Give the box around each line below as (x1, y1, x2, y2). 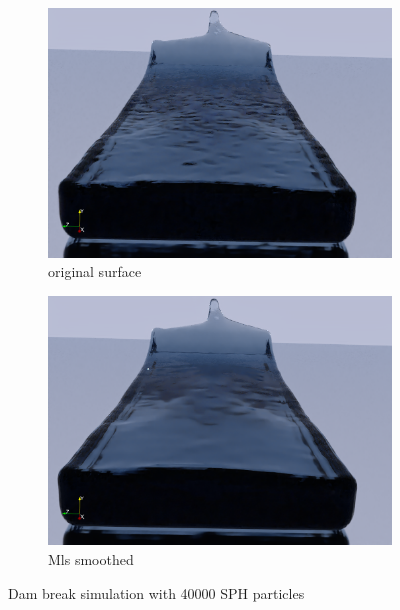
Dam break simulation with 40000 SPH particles (8, 582, 305, 603)
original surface (48, 261, 142, 282)
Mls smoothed (48, 548, 134, 569)
